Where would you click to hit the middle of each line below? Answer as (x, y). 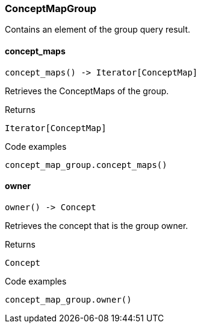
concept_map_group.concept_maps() (86, 165)
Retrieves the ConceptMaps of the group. (87, 91)
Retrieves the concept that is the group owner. (97, 225)
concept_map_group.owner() (68, 299)
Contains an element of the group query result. (98, 30)
